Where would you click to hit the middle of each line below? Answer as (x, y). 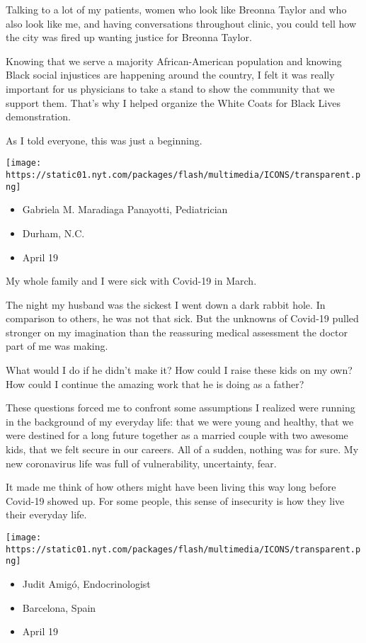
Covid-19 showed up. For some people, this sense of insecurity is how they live (175, 500)
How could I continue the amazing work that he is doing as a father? (155, 383)
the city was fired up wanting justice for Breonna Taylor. (129, 37)
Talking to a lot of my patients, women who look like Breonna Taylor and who (176, 9)
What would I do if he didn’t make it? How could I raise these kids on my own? (179, 370)
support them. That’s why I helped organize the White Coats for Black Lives (173, 102)
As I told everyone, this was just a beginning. (104, 140)
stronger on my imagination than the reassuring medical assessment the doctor (177, 332)
